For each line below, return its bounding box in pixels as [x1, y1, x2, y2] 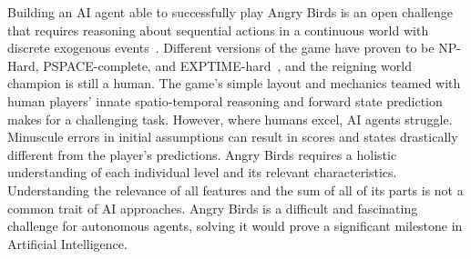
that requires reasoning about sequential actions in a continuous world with [7, 20, 429, 39]
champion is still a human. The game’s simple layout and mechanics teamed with [7, 74, 461, 93]
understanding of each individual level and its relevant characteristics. [7, 163, 397, 182]
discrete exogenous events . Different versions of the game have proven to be [7, 38, 435, 57]
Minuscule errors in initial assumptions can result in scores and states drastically [7, 127, 458, 146]
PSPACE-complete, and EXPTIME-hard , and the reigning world [43, 55, 412, 75]
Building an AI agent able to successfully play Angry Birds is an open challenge [7, 3, 453, 21]
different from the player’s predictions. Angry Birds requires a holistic [7, 144, 397, 164]
